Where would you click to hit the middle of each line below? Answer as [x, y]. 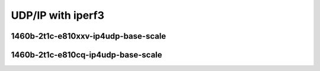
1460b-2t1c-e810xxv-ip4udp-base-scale [89, 36]
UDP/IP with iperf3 [58, 15]
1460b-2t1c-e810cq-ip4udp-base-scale [87, 55]
